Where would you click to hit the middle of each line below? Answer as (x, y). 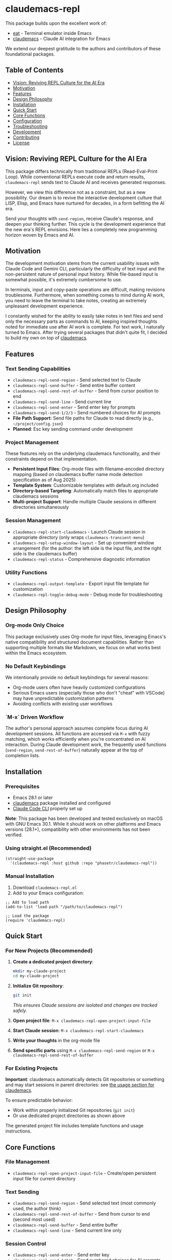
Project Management (32, 442)
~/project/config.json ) (38, 424)
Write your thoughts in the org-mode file (56, 1040)
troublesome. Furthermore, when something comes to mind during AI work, (85, 295)
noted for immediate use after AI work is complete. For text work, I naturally (85, 327)
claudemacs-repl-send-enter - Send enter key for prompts (74, 407)
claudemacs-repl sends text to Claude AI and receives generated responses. (86, 182)
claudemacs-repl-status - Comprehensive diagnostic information (81, 559)
